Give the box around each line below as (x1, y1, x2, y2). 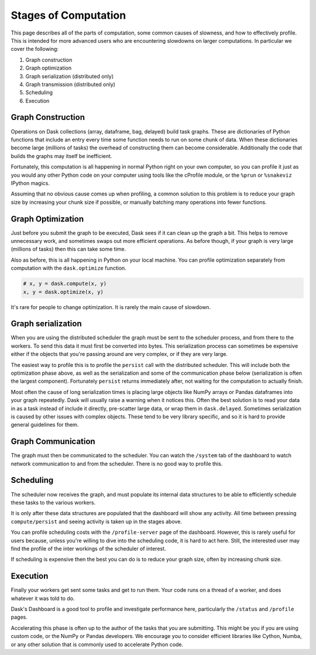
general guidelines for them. (11, 421, 79, 428)
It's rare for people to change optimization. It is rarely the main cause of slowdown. (11, 303, 211, 310)
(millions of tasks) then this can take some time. (11, 246, 126, 253)
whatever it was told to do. (11, 595, 75, 602)
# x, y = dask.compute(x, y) (23, 280, 107, 287)
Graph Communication (11, 437, 96, 447)
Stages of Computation (11, 9, 126, 22)
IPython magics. (11, 179, 50, 187)
